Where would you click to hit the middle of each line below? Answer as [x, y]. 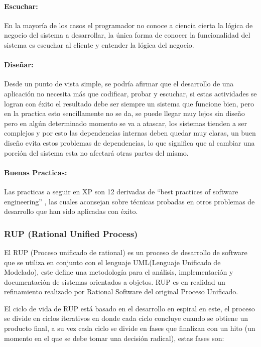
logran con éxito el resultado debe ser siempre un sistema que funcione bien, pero [129, 103]
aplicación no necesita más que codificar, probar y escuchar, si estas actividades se [130, 93]
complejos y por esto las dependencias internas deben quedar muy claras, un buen [130, 133]
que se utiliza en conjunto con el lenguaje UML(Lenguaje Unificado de [112, 262]
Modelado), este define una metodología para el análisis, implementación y [119, 272]
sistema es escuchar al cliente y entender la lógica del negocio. [99, 44]
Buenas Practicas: [36, 172]
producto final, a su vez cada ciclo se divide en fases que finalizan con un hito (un [130, 328]
